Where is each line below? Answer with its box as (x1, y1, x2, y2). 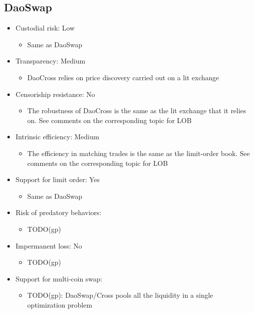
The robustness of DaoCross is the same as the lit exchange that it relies (27, 105, 246, 116)
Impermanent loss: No (15, 240, 82, 250)
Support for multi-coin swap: (15, 273, 102, 283)
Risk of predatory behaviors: (15, 207, 101, 218)
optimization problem (27, 299, 93, 310)
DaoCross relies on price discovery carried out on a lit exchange (27, 72, 219, 82)
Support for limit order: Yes (15, 174, 100, 185)
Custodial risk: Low (15, 23, 75, 33)
